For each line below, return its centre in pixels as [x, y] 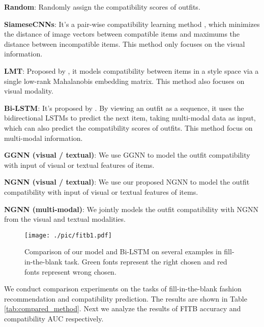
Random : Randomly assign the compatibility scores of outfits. [102, 7]
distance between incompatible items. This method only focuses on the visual [125, 43]
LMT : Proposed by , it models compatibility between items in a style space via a [131, 70]
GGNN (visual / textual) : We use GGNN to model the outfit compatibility [127, 155]
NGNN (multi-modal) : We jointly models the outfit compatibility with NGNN [131, 209]
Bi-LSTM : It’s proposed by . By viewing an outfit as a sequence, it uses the [124, 108]
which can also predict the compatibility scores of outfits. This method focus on [128, 127]
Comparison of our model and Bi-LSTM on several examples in [123, 251]
